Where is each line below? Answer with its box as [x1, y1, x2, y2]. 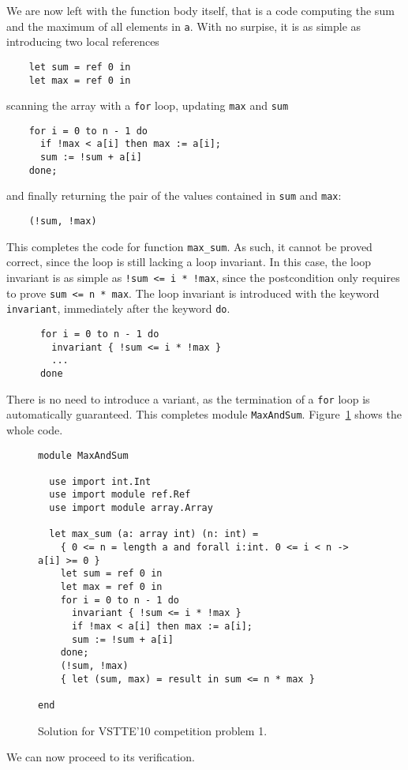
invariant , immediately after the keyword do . [6, 300, 230, 317]
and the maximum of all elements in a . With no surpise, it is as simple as [6, 17, 361, 34]
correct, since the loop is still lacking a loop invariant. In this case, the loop [6, 254, 372, 270]
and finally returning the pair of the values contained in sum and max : [6, 187, 342, 204]
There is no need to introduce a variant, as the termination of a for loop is [6, 390, 370, 407]
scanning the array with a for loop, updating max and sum [6, 97, 289, 114]
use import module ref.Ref [49, 489, 191, 501]
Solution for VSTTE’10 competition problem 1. [38, 722, 268, 738]
